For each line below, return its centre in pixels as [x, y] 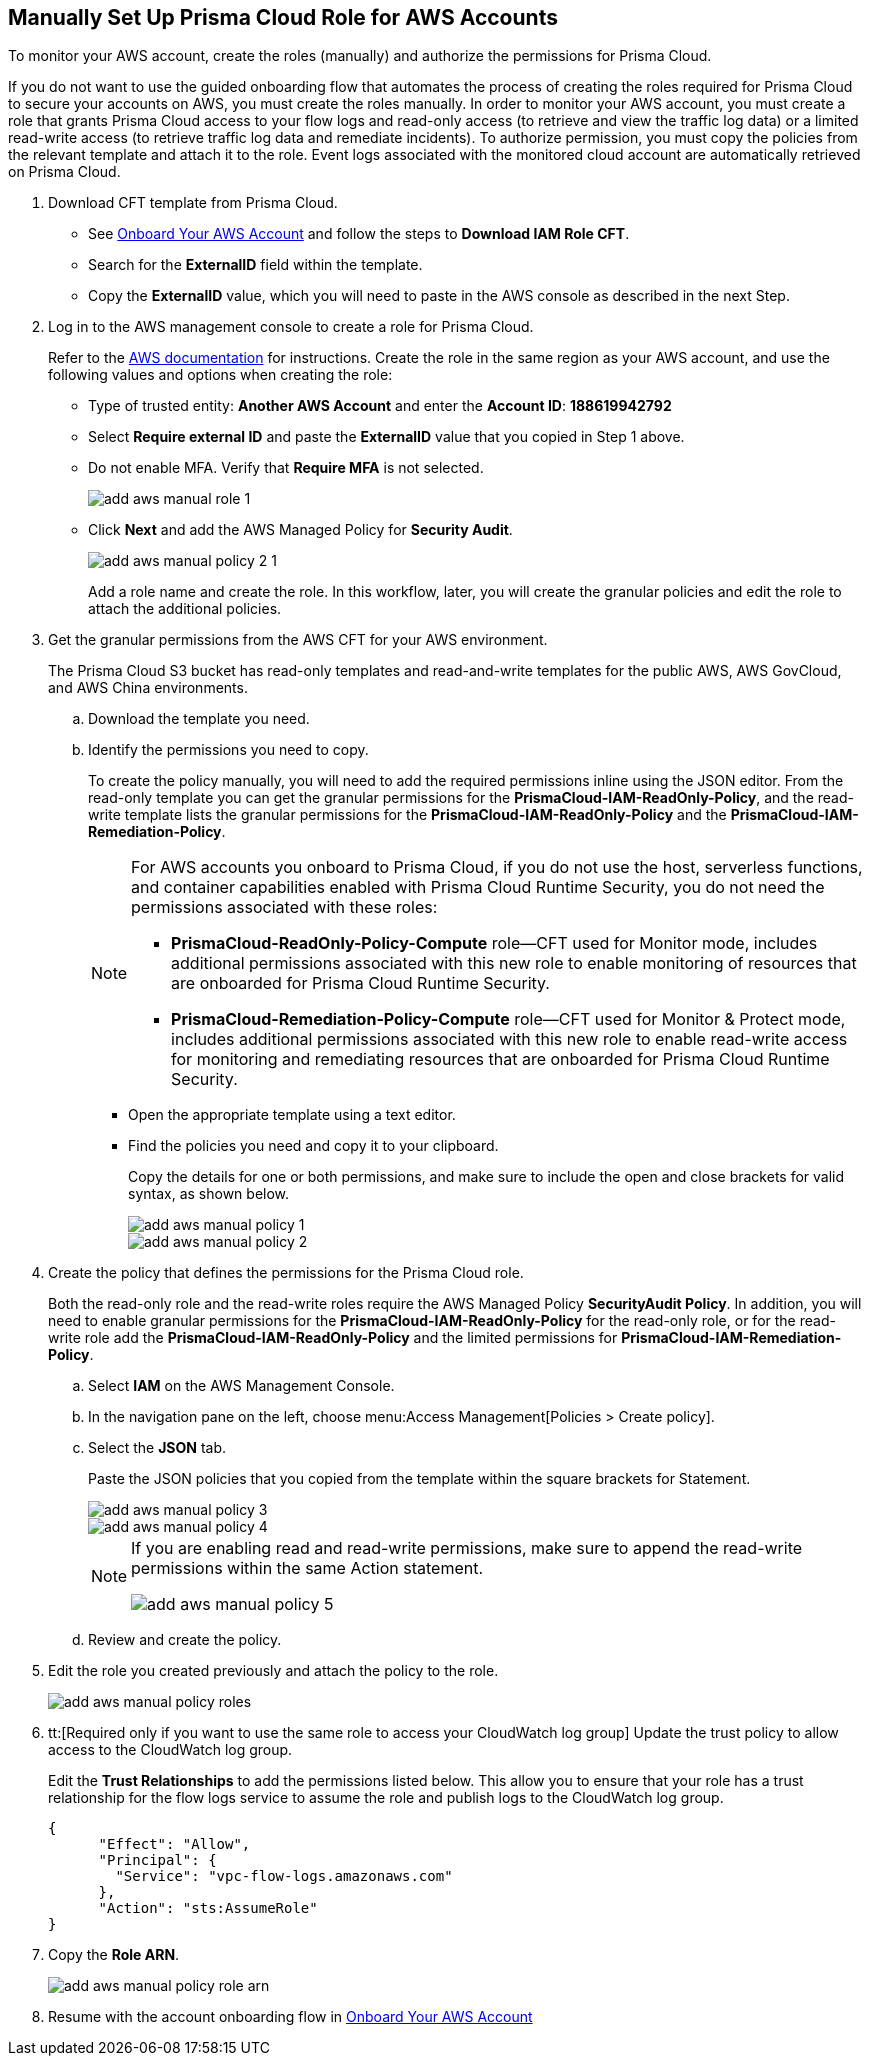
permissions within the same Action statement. [307, 1568]
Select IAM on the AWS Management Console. [241, 1386]
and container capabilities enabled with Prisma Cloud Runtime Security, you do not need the [478, 887]
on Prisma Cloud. [64, 172]
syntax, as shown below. [209, 1194]
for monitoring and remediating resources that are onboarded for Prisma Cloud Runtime [500, 1059]
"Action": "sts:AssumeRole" [208, 1908]
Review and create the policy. [185, 1640]
